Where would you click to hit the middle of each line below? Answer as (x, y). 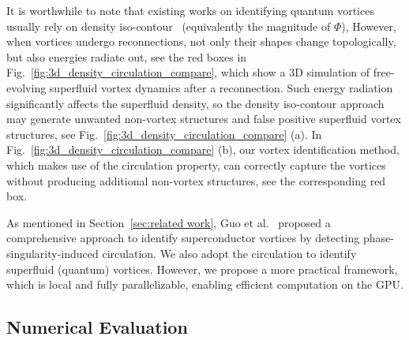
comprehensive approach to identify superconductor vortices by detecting (183, 238)
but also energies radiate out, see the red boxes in (127, 56)
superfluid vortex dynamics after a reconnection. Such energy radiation (221, 87)
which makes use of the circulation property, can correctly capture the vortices (196, 164)
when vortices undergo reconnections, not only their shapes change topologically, (201, 41)
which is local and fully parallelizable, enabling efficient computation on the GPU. (205, 284)
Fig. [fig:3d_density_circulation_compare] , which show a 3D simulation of (188, 72)
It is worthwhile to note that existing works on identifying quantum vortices (190, 10)
